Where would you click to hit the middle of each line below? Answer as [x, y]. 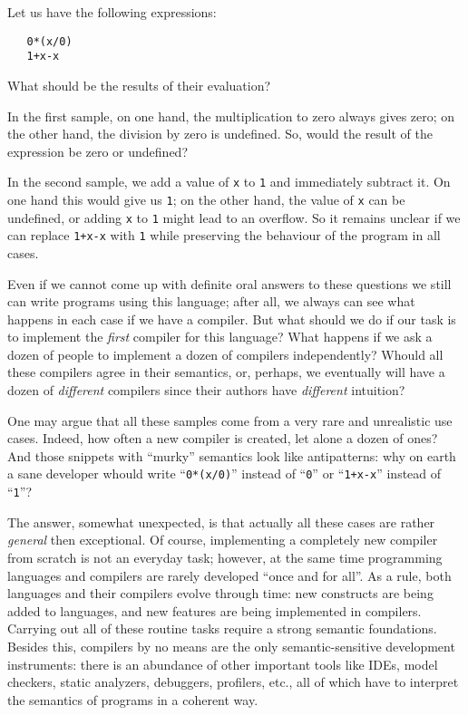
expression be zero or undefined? [97, 151]
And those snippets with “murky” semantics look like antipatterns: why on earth [232, 455]
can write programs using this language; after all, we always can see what [211, 301]
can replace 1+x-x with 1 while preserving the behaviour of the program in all [224, 235]
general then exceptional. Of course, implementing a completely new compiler [223, 540]
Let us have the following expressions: [112, 12]
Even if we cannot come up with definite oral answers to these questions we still [229, 283]
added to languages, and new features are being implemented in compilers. [214, 610]
